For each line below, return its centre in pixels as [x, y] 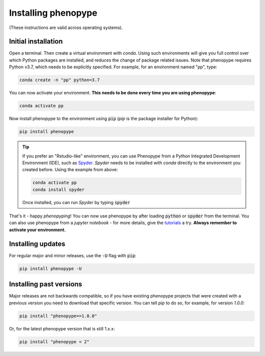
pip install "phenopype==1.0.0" [58, 316]
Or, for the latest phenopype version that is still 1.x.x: [62, 328]
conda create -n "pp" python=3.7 [60, 80]
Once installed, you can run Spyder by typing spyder [76, 202]
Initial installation [36, 42]
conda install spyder [59, 190]
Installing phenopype [53, 13]
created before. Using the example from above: [70, 170]
